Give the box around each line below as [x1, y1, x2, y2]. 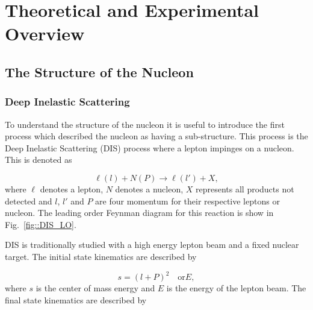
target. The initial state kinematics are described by [5, 250, 197, 262]
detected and [5, 194, 52, 207]
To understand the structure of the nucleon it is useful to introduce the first [5, 118, 285, 130]
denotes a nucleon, [115, 182, 184, 195]
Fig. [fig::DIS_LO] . [5, 218, 76, 230]
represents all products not [196, 182, 294, 195]
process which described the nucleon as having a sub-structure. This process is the [5, 130, 308, 142]
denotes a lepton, [40, 182, 104, 195]
